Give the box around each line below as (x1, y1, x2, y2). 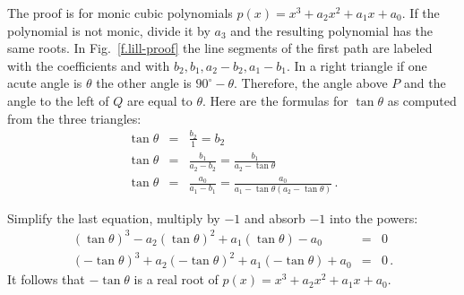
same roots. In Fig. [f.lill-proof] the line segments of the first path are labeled (7, 39, 433, 57)
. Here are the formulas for (202, 91, 348, 109)
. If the (401, 4, 440, 22)
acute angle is (7, 74, 82, 92)
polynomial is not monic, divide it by (7, 21, 211, 39)
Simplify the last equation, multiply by (7, 208, 220, 227)
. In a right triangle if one (286, 56, 427, 74)
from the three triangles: (7, 108, 142, 127)
